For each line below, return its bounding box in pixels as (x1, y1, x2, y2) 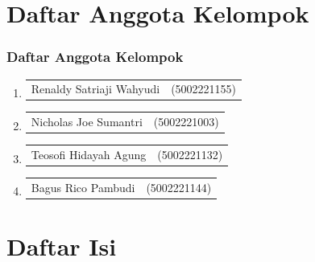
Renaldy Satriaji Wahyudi (31, 80, 160, 97)
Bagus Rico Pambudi (31, 178, 135, 195)
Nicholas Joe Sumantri (31, 113, 143, 130)
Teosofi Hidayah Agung (31, 146, 147, 163)
